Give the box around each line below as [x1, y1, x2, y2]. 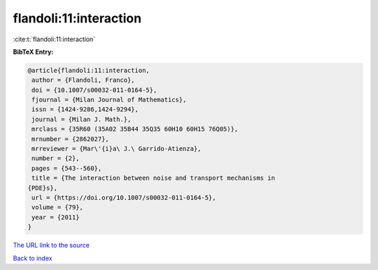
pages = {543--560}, [31, 164, 102, 172]
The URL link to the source [13, 241, 90, 250]
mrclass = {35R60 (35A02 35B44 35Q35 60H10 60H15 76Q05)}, [31, 125, 239, 133]
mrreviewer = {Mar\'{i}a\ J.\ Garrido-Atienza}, [31, 145, 202, 153]
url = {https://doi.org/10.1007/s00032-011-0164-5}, [31, 194, 216, 201]
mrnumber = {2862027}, [31, 135, 110, 143]
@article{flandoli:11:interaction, [27, 66, 150, 74]
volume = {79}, [31, 204, 84, 211]
